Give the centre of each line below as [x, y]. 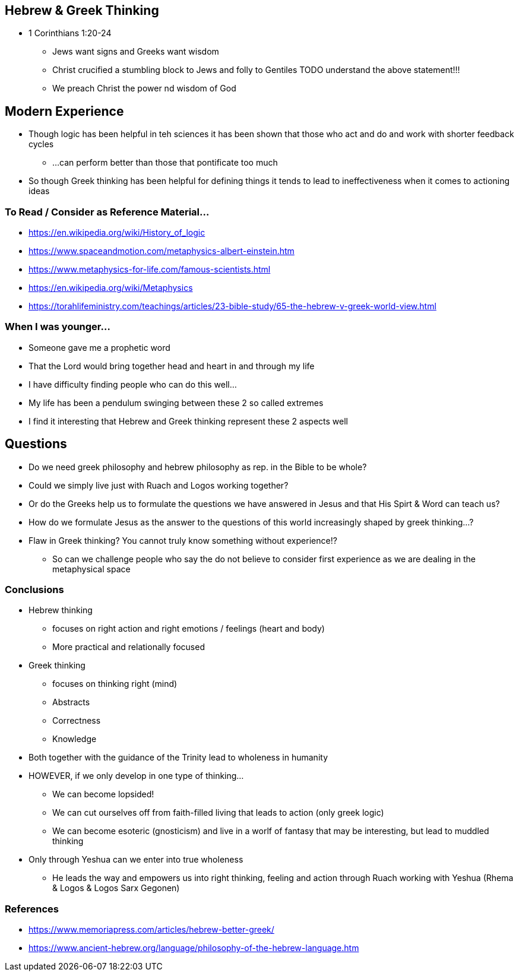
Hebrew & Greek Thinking [82, 10]
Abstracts [71, 702]
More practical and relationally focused [129, 647]
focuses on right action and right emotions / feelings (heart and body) [189, 629]
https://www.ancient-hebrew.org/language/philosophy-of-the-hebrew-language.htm [194, 948]
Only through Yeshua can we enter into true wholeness [136, 860]
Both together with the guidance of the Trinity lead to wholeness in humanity [178, 758]
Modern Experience [64, 111]
